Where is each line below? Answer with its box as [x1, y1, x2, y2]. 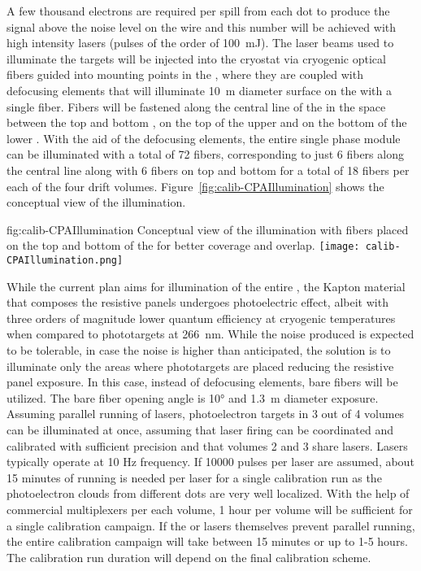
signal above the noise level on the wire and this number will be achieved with [7, 18, 397, 35]
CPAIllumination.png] [7, 254, 124, 266]
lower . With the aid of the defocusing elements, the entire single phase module [7, 129, 401, 146]
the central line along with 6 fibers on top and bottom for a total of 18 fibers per [7, 161, 410, 178]
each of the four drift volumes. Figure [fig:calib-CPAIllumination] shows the [7, 177, 384, 194]
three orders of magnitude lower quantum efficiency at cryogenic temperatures [7, 309, 396, 326]
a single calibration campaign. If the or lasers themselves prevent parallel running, [7, 517, 415, 534]
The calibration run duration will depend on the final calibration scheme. [7, 548, 371, 565]
